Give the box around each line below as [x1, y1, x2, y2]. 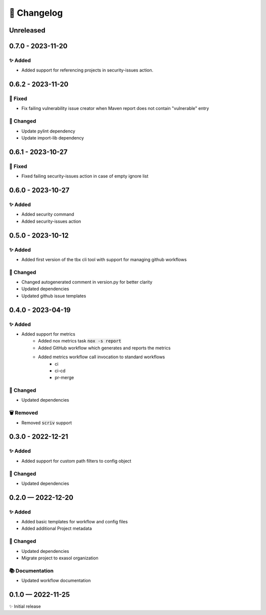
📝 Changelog [9, 7, 63, 18]
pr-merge [55, 375, 74, 380]
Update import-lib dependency [21, 135, 84, 141]
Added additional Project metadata [21, 525, 92, 532]
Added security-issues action [21, 218, 81, 224]
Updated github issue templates [21, 293, 86, 299]
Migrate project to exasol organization [21, 555, 99, 561]
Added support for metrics [21, 331, 76, 337]
